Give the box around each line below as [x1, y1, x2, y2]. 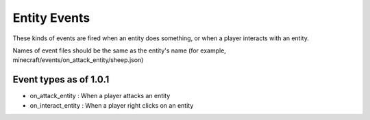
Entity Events [12, 10, 90, 25]
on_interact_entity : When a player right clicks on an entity [29, 101, 194, 109]
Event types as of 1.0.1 [12, 74, 110, 85]
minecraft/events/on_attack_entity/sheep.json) [12, 56, 144, 64]
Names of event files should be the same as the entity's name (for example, [12, 46, 226, 55]
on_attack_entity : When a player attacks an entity [29, 92, 171, 100]
